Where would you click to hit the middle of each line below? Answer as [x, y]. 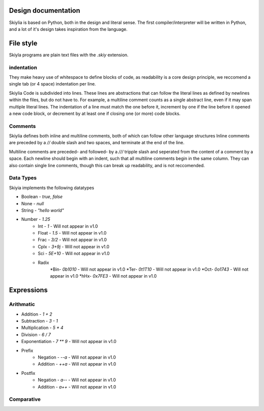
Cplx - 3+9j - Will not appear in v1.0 [74, 246]
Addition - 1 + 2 [37, 314]
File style [23, 43]
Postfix [28, 373]
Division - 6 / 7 [36, 334]
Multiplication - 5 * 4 [42, 328]
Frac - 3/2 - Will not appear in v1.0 [72, 240]
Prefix [27, 350]
